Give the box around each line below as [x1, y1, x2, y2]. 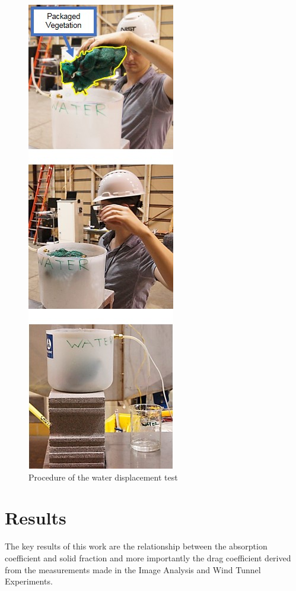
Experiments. [5, 575, 53, 587]
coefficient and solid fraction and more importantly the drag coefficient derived [5, 551, 291, 564]
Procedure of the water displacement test [28, 470, 178, 483]
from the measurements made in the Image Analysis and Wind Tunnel [5, 563, 261, 576]
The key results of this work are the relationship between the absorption [5, 540, 268, 552]
